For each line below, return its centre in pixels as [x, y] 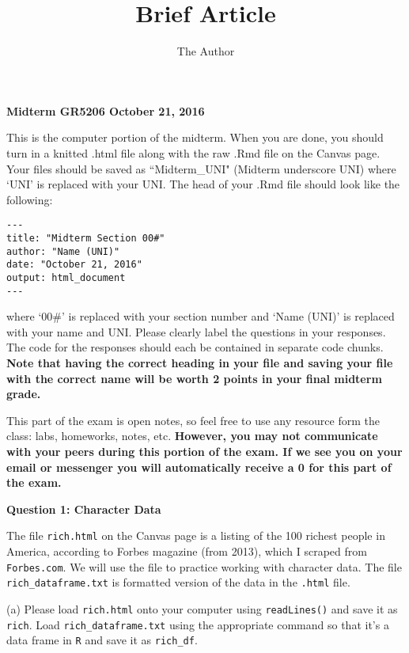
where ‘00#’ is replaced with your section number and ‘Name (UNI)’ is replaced [201, 316]
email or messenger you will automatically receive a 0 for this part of [199, 467]
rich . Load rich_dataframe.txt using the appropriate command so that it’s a [198, 624]
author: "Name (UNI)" [63, 251]
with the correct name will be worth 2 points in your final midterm [194, 378]
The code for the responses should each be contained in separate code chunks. [195, 347]
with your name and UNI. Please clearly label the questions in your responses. [196, 331]
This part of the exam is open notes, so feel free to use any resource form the [193, 420]
